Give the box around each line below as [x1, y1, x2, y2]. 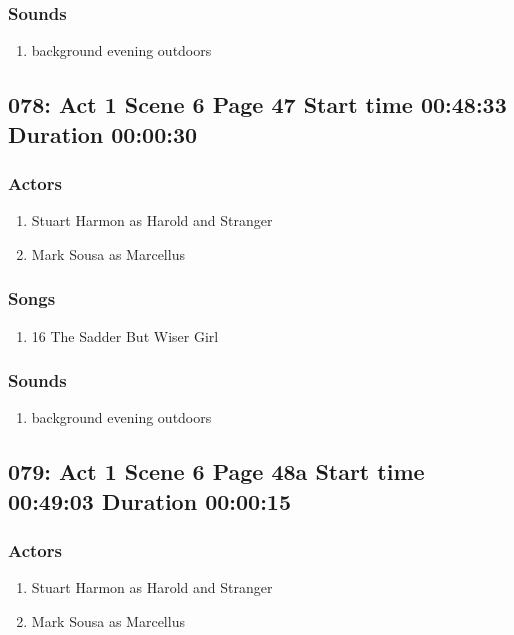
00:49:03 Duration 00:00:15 [8, 485, 291, 516]
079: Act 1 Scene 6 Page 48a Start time [8, 456, 425, 487]
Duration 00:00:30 [8, 118, 198, 149]
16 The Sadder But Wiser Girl [31, 325, 219, 346]
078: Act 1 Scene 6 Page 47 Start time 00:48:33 [8, 89, 507, 120]
